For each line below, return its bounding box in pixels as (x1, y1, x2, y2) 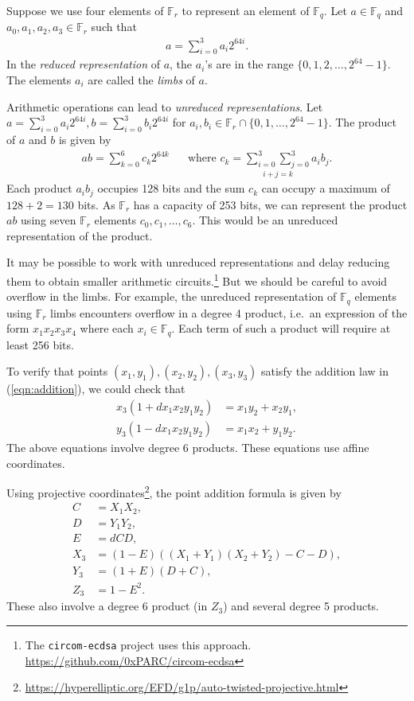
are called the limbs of (88, 71, 195, 88)
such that (91, 18, 137, 35)
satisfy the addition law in (261, 363, 389, 380)
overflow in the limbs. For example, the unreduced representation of (6, 288, 337, 305)
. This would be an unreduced (192, 212, 338, 228)
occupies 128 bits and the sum (97, 180, 245, 197)
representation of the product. (6, 227, 153, 243)
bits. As (77, 196, 115, 212)
